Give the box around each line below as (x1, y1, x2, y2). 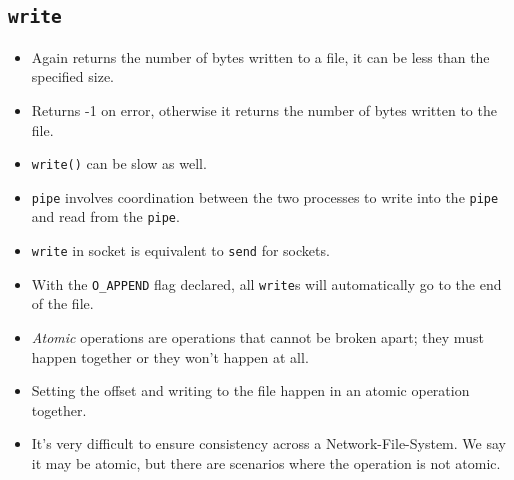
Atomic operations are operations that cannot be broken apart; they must (31, 327, 484, 348)
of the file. (31, 293, 94, 314)
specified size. (31, 66, 114, 87)
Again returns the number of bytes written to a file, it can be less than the (31, 46, 490, 67)
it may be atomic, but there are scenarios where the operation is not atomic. (31, 453, 501, 473)
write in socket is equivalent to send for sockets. (31, 240, 330, 261)
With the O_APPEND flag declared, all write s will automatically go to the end (31, 273, 502, 294)
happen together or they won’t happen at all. (31, 346, 309, 367)
